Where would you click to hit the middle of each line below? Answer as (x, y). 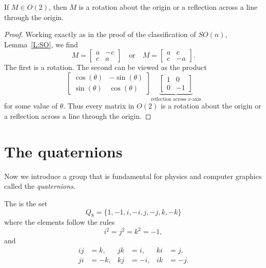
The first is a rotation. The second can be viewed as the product (106, 67)
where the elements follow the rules (60, 222)
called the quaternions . (40, 186)
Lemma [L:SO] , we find (41, 44)
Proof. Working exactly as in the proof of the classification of (100, 34)
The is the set (26, 203)
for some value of (31, 106)
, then (58, 7)
